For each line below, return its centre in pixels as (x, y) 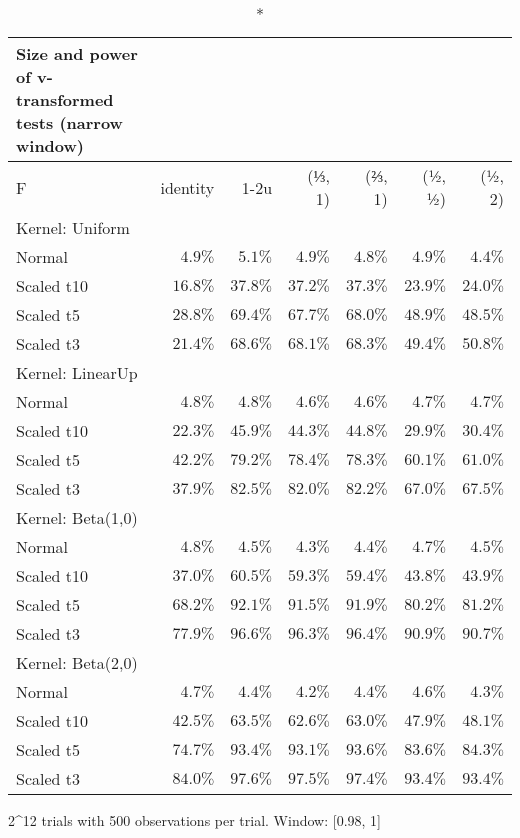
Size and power (77, 53)
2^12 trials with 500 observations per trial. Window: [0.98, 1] (194, 820)
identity (187, 187)
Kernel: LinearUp (77, 372)
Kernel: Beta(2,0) (77, 662)
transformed (65, 99)
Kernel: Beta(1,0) (77, 517)
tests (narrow (69, 122)
